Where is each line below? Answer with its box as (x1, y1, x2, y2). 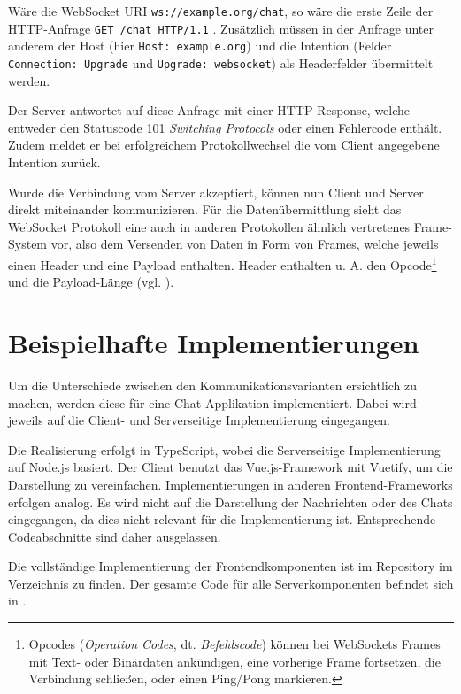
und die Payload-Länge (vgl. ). (8, 273, 174, 291)
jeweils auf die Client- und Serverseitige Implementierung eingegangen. (8, 411, 390, 429)
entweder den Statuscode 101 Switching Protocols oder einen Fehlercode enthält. (8, 118, 442, 136)
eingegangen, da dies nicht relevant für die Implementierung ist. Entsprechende (8, 510, 436, 528)
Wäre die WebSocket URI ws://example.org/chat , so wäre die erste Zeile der (8, 2, 434, 19)
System (8, 235, 48, 253)
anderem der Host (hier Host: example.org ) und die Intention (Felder (8, 36, 392, 55)
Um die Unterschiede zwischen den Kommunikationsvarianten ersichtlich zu (8, 375, 417, 394)
